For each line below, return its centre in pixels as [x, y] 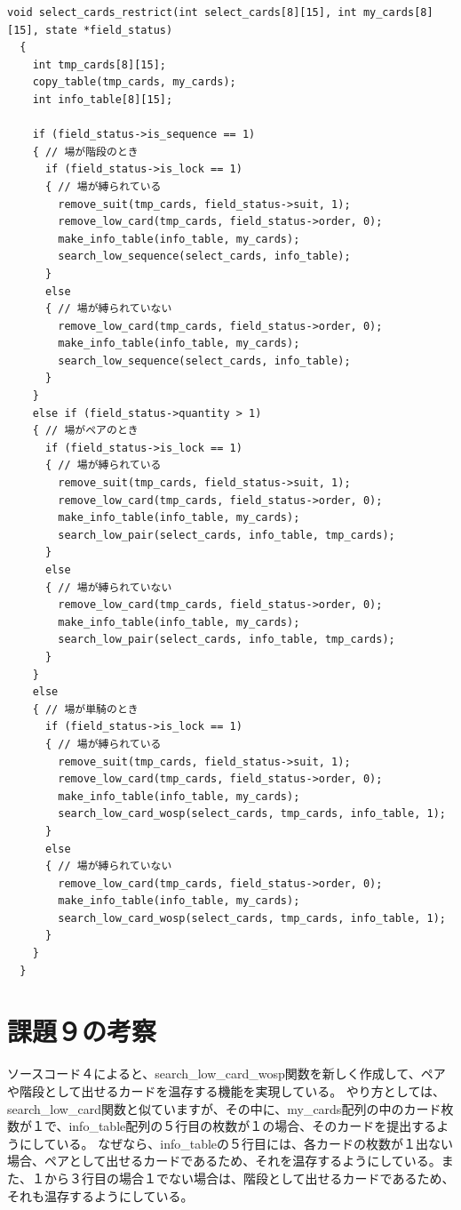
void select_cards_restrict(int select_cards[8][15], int [182, 12]
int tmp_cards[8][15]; [99, 64]
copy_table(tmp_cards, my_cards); [134, 82]
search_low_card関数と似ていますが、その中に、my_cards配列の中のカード [224, 1108]
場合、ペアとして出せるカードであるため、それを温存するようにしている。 [224, 1161]
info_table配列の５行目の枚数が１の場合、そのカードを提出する [253, 1126]
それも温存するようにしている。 [100, 1195]
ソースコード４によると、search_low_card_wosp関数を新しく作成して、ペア [227, 1074]
